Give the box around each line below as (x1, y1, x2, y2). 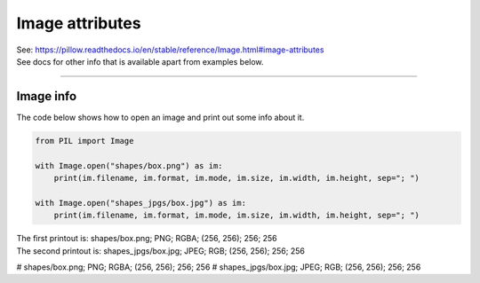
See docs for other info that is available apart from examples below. (16, 56, 264, 67)
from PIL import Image (35, 136, 134, 145)
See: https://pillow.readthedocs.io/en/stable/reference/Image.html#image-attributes (16, 44, 324, 55)
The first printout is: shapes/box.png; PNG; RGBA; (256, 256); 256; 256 (16, 233, 277, 244)
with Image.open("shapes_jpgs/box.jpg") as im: (35, 198, 246, 208)
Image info (16, 89, 77, 104)
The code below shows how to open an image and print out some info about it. (16, 112, 305, 122)
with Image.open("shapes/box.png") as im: (35, 161, 223, 170)
